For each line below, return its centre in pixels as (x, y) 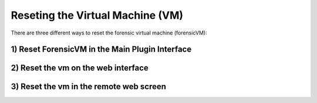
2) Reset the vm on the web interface (80, 68)
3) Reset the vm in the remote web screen (89, 87)
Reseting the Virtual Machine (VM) (97, 15)
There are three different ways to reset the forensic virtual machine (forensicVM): (109, 33)
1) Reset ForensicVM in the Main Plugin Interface (101, 49)
